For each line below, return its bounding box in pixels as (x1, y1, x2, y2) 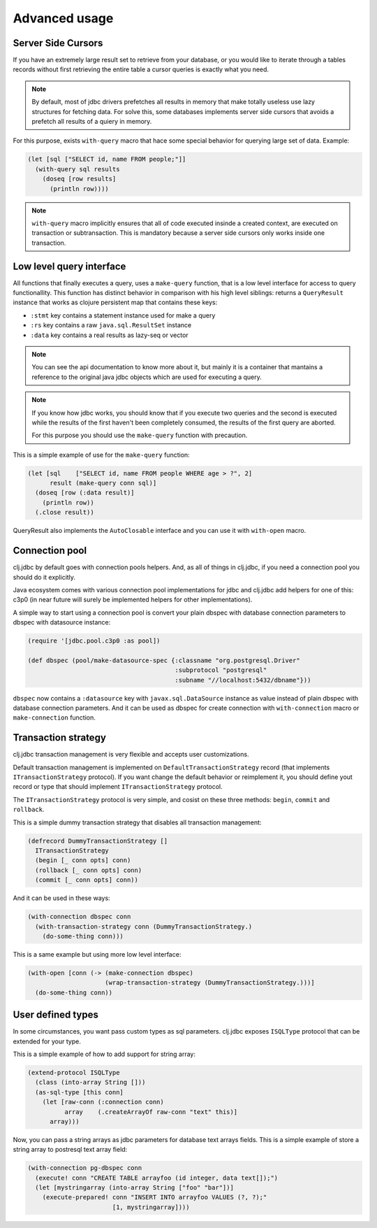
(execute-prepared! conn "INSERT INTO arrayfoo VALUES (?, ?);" (42, 1193, 267, 1201)
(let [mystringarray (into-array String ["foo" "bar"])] (35, 1184, 234, 1192)
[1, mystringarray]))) (112, 1203, 190, 1211)
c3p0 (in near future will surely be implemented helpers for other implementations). (13, 595, 253, 604)
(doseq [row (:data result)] (35, 489, 135, 497)
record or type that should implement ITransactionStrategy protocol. (13, 783, 223, 791)
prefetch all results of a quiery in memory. (31, 117, 152, 126)
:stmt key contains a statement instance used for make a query (30, 311, 216, 320)
